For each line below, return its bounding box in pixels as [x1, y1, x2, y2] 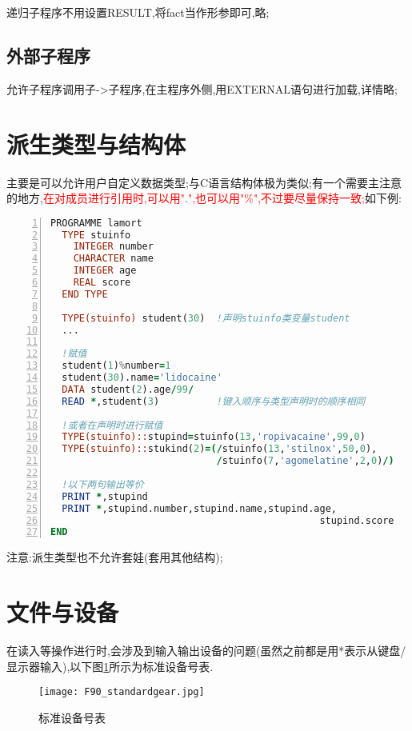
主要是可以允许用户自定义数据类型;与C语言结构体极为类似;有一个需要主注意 [6, 174, 402, 190]
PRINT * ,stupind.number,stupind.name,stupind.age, [62, 502, 337, 514]
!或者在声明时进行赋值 [62, 419, 163, 431]
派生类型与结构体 [6, 127, 186, 160]
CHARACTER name [73, 253, 154, 265]
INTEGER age [73, 265, 137, 277]
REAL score [73, 277, 131, 289]
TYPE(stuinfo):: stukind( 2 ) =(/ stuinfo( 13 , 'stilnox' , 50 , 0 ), [62, 443, 378, 455]
